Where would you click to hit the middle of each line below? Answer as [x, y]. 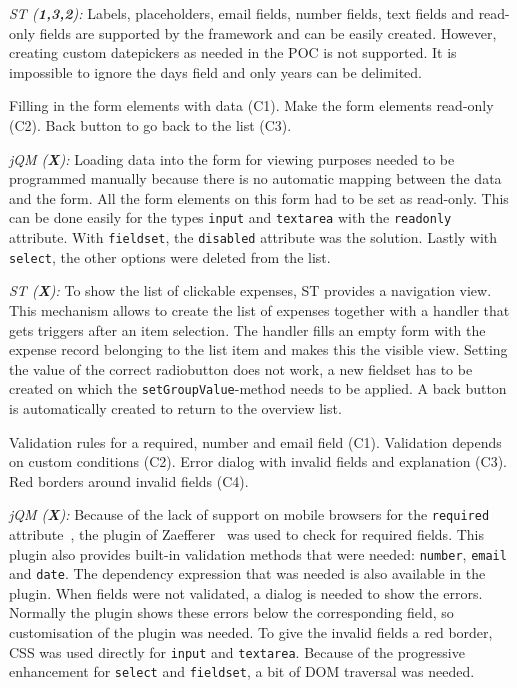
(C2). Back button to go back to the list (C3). [150, 124]
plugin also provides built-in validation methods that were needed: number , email [258, 553]
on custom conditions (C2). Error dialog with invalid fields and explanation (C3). [258, 461]
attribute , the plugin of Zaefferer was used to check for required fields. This [246, 533]
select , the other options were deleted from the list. [170, 256]
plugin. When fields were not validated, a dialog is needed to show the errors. [246, 592]
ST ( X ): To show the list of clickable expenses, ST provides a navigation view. [250, 290]
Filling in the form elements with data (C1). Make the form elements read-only [251, 105]
